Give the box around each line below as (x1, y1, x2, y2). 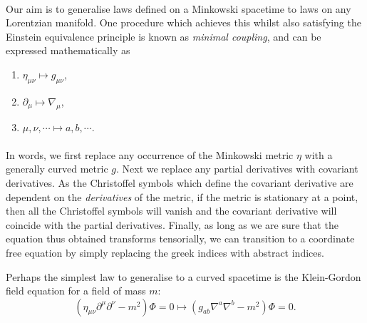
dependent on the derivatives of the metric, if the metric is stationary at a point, (6, 189, 358, 204)
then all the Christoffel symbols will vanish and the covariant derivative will (6, 203, 337, 218)
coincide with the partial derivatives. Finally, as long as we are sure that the (6, 217, 338, 232)
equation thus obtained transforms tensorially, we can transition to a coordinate (6, 231, 355, 246)
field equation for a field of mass (6, 283, 146, 298)
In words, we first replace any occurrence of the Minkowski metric (6, 147, 294, 162)
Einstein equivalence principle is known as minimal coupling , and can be (6, 29, 321, 43)
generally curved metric (6, 161, 108, 176)
